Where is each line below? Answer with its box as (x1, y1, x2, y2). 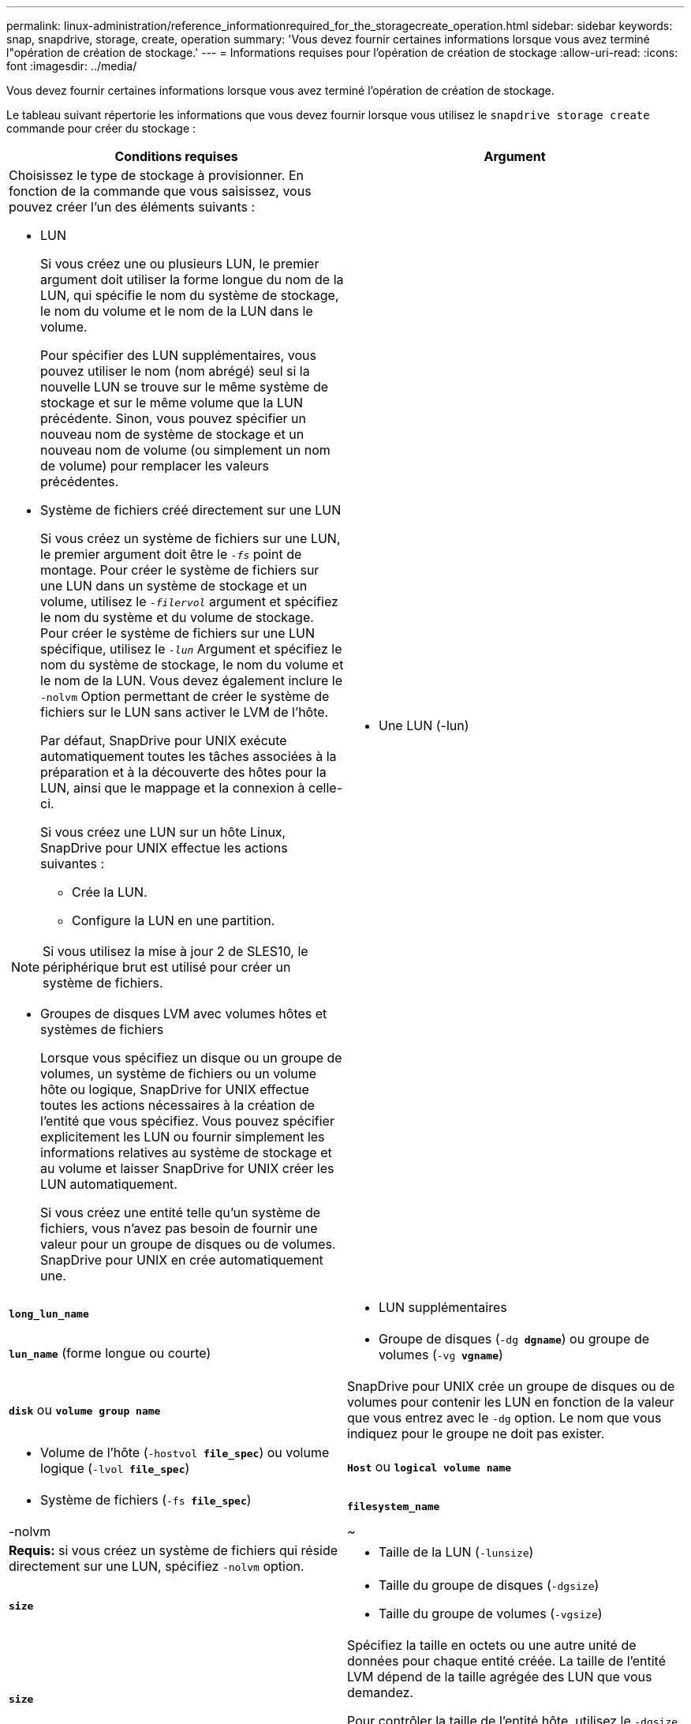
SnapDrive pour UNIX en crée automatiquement (40, 1252, 323, 1268)
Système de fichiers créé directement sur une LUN (40, 502, 342, 518)
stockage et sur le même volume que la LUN (40, 395, 303, 410)
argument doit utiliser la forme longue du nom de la (40, 272, 344, 287)
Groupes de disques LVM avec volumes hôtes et (40, 1006, 327, 1021)
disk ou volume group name (9, 1402, 161, 1418)
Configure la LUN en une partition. (72, 913, 275, 928)
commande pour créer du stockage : (6, 122, 196, 135)
